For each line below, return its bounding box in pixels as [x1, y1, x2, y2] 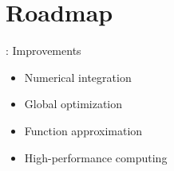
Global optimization [24, 95, 123, 112]
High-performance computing [24, 149, 168, 165]
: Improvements [6, 42, 81, 59]
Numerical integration [24, 68, 132, 85]
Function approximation [24, 122, 143, 138]
